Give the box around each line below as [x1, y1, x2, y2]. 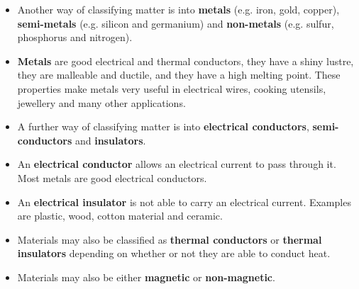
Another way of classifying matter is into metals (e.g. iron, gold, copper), [17, 2, 340, 16]
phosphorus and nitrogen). [17, 30, 133, 45]
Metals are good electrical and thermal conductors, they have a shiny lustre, [17, 53, 354, 68]
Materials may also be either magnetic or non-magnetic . [17, 269, 275, 284]
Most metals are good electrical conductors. [17, 170, 207, 185]
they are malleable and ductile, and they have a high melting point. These [17, 67, 341, 82]
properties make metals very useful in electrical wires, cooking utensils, [17, 81, 326, 96]
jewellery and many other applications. [17, 95, 186, 110]
